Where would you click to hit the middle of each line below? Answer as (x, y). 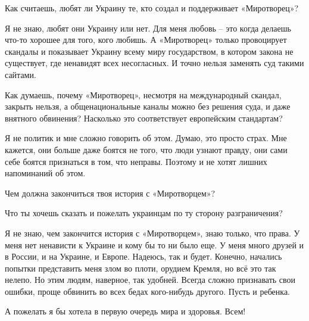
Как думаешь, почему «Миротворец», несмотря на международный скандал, (143, 94)
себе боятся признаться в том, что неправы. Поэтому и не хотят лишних (136, 161)
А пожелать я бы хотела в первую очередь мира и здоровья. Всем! (125, 311)
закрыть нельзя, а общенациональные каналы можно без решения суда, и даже (148, 106)
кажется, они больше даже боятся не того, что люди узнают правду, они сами (146, 149)
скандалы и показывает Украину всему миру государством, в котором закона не (149, 51)
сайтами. (21, 74)
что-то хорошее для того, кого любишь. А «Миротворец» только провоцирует (146, 40)
